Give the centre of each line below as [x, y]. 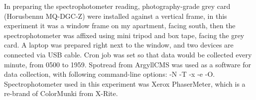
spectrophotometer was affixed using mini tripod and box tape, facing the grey [124, 35]
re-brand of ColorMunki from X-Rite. [61, 93]
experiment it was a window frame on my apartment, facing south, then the [120, 25]
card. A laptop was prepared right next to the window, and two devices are [119, 45]
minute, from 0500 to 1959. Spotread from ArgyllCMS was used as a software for [128, 64]
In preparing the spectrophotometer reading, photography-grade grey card [117, 6]
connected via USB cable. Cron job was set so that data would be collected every [128, 54]
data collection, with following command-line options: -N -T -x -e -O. [110, 74]
